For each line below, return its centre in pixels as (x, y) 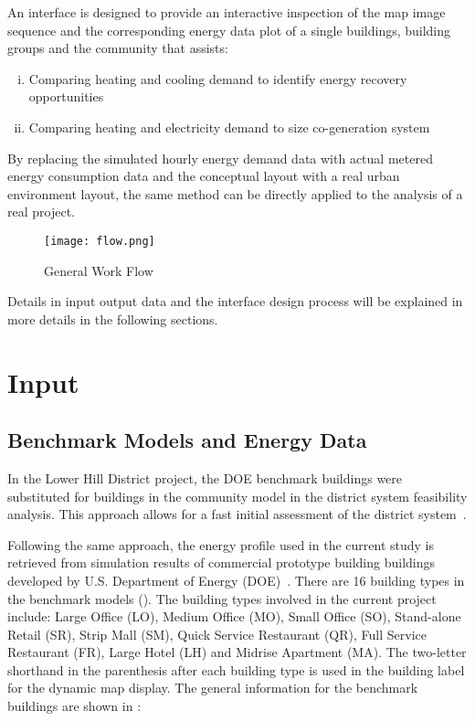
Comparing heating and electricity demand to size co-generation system (229, 127)
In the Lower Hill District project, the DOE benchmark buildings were (205, 477)
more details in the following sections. (113, 318)
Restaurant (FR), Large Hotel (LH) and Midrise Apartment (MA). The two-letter (237, 652)
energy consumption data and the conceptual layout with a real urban (204, 176)
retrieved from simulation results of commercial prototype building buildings (222, 562)
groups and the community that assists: (118, 48)
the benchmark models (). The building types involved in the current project (222, 598)
